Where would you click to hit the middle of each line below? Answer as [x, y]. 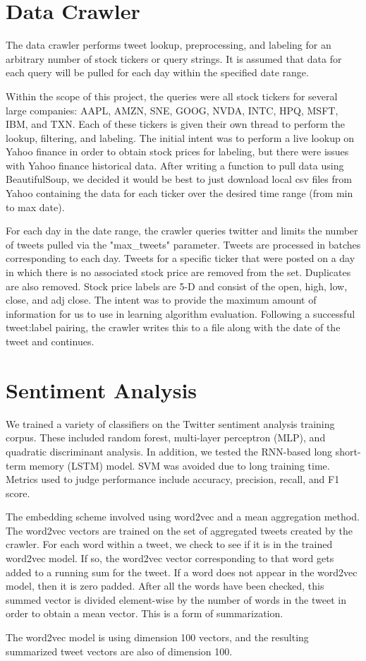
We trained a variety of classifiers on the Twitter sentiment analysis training [170, 423]
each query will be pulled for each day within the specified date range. [157, 72]
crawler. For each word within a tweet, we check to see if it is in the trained [169, 544]
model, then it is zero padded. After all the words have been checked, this [165, 586]
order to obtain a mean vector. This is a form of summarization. [145, 613]
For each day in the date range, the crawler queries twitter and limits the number [182, 231]
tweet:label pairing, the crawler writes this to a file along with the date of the [173, 327]
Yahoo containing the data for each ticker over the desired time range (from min [179, 193]
